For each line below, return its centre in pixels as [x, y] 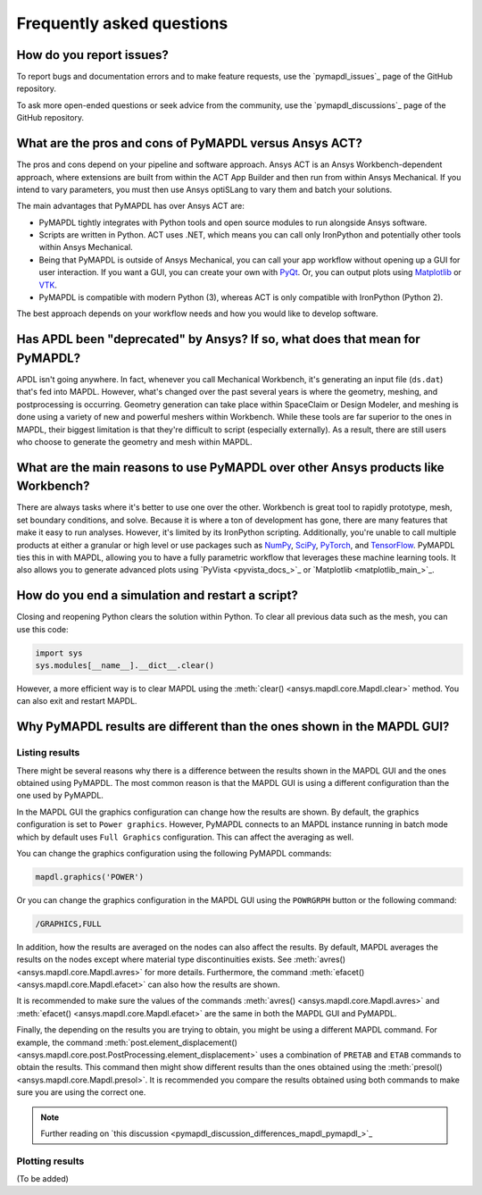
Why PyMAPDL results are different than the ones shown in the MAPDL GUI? [233, 727]
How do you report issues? [92, 55]
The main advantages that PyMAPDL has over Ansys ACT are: [131, 206]
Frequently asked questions [122, 23]
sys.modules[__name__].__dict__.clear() [125, 666]
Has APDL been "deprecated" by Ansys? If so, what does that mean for [219, 339]
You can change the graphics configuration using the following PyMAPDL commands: [174, 853]
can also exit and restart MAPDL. [77, 701]
